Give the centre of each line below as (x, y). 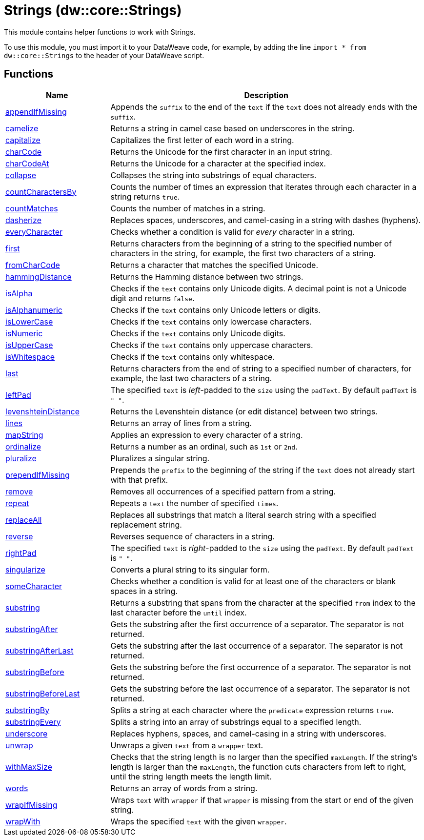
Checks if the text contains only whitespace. (193, 357)
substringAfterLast (40, 650)
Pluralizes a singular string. (160, 458)
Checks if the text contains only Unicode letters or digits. (215, 310)
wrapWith (23, 821)
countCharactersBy (41, 192)
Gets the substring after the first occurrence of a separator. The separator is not (257, 624)
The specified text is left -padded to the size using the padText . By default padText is (264, 390)
